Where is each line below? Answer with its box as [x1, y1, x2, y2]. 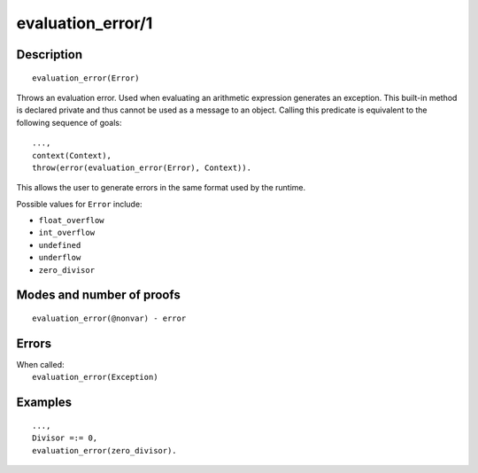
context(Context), [32, 151, 112, 160]
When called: [16, 359, 65, 369]
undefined [38, 240, 81, 250]
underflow [38, 252, 81, 263]
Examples [16, 395, 73, 410]
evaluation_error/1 [16, 13, 153, 33]
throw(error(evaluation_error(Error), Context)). [32, 162, 252, 173]
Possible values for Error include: [16, 198, 143, 209]
